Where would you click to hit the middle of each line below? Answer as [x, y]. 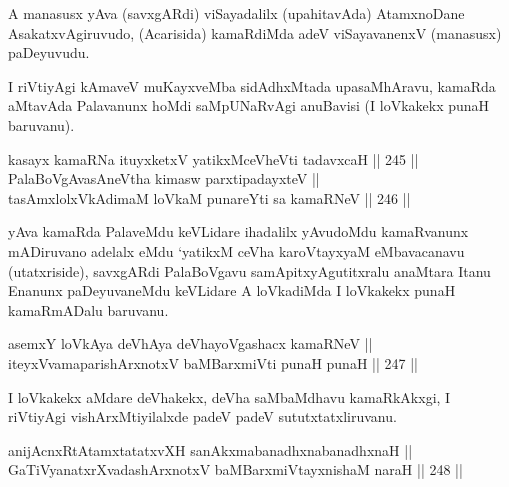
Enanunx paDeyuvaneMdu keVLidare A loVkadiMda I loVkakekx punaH [232, 290]
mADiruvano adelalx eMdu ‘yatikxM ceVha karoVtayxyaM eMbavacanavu [236, 250]
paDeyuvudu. [49, 52]
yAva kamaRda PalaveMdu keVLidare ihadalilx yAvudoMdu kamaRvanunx [238, 231]
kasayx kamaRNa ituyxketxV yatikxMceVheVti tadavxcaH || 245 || [213, 158]
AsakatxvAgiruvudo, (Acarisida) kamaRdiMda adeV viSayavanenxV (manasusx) [255, 32]
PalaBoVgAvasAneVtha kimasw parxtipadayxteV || [164, 178]
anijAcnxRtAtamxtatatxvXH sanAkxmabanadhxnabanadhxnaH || [210, 449]
